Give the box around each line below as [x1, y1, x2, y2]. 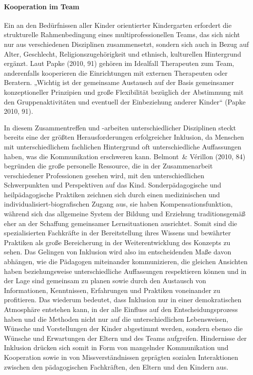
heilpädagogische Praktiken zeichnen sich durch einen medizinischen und [4, 189, 220, 199]
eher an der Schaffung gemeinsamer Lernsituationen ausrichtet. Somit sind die [4, 218, 237, 228]
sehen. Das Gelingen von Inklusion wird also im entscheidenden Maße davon [4, 247, 232, 257]
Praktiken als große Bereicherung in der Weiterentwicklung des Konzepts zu [4, 237, 231, 247]
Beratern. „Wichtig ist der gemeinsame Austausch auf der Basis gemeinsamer [4, 77, 234, 87]
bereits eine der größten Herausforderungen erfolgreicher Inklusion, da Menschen [4, 132, 244, 142]
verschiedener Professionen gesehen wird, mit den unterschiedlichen [4, 170, 205, 180]
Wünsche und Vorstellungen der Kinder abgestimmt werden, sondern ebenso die [4, 323, 243, 333]
